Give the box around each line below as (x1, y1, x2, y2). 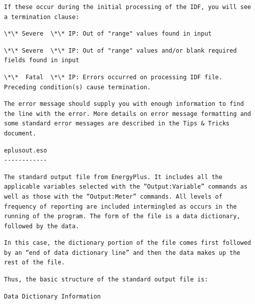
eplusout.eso (4, 146, 47, 154)
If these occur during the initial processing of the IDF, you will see (4, 4, 251, 11)
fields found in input (4, 57, 79, 64)
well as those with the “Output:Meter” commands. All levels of (4, 193, 222, 200)
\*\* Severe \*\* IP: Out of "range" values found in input (4, 30, 212, 38)
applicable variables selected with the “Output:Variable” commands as (4, 183, 247, 191)
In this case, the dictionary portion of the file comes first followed (4, 239, 251, 247)
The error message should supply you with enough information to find (4, 100, 244, 108)
